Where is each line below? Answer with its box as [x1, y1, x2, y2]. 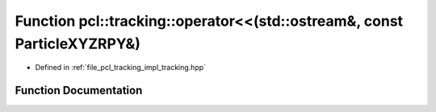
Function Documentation [15, 84, 143, 97]
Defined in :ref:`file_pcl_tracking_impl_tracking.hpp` [35, 63, 206, 73]
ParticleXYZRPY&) [15, 35, 141, 52]
